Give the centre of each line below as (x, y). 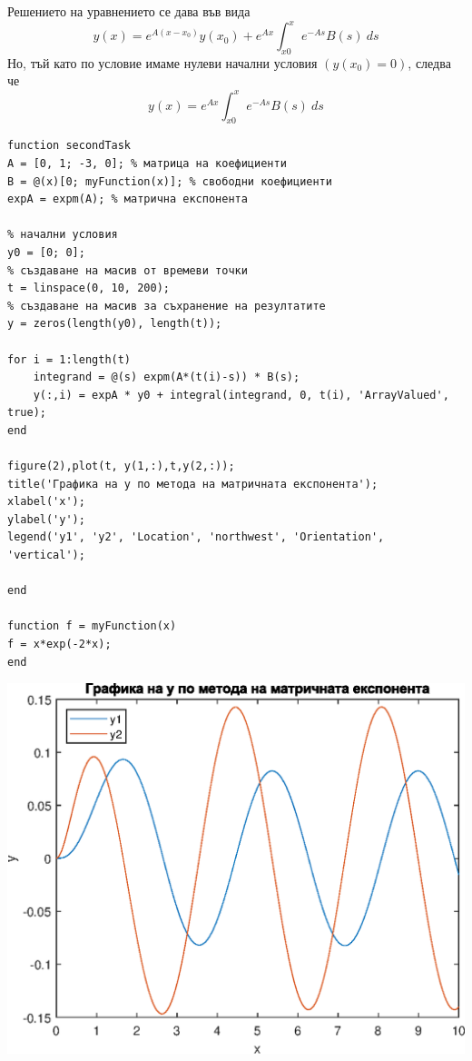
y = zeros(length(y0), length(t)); (115, 324)
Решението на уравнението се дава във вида (129, 11)
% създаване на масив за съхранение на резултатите (167, 306)
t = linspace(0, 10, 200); (88, 288)
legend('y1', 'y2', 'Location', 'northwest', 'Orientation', (196, 537)
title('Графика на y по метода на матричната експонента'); (193, 484)
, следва (429, 62)
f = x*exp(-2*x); (59, 644)
